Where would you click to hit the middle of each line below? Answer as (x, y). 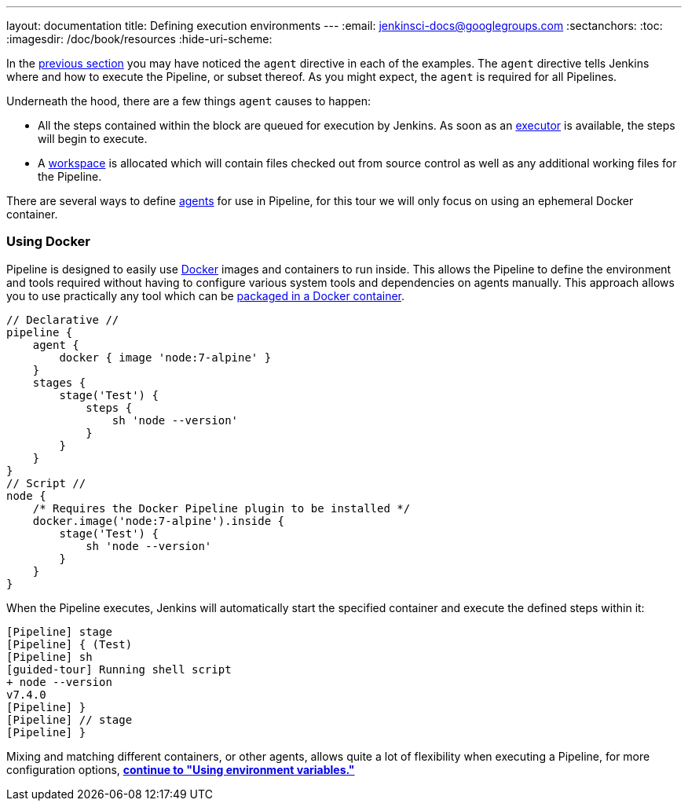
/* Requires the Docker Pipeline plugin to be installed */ (221, 508)
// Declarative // (63, 319)
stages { (59, 382)
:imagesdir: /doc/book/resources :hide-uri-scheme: (139, 39)
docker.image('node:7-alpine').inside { (159, 521)
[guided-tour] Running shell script (119, 669)
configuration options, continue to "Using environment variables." (181, 769)
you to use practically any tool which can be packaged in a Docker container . (206, 295)
